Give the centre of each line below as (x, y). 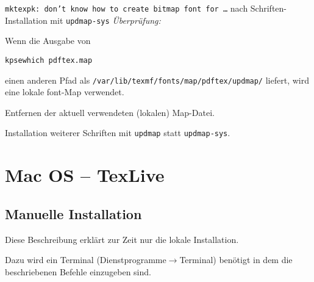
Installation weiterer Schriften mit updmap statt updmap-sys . (118, 133)
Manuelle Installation (73, 213)
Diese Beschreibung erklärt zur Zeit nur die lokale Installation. (122, 239)
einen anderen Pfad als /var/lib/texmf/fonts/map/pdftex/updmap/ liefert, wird (157, 80)
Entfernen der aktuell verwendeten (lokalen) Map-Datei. (110, 112)
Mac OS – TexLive (85, 175)
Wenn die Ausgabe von (48, 41)
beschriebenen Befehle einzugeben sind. (78, 271)
